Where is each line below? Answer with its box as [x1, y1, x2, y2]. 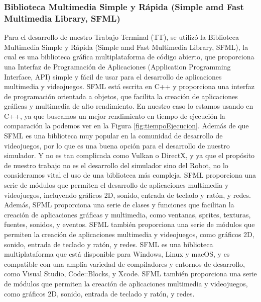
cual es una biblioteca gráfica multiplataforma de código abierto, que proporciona [4, 51, 254, 62]
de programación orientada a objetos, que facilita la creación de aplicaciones [4, 91, 238, 101]
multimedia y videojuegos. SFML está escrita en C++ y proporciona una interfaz [4, 81, 254, 92]
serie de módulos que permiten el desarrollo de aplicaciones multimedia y [4, 180, 229, 190]
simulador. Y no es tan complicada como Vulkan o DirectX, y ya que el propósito [4, 150, 255, 161]
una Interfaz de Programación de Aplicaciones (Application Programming [4, 61, 231, 71]
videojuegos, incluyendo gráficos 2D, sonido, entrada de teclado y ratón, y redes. [4, 189, 251, 200]
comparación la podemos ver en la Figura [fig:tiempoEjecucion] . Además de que [4, 120, 249, 131]
